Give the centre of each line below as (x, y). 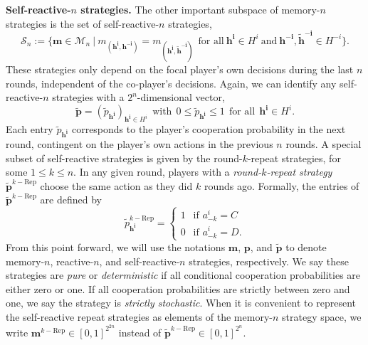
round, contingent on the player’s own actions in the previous (140, 143)
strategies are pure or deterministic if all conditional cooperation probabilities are (183, 275)
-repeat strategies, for (294, 158)
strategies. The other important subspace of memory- (200, 9)
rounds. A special (324, 143)
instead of (140, 332)
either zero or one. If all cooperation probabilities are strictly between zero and (178, 288)
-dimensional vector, (181, 97)
